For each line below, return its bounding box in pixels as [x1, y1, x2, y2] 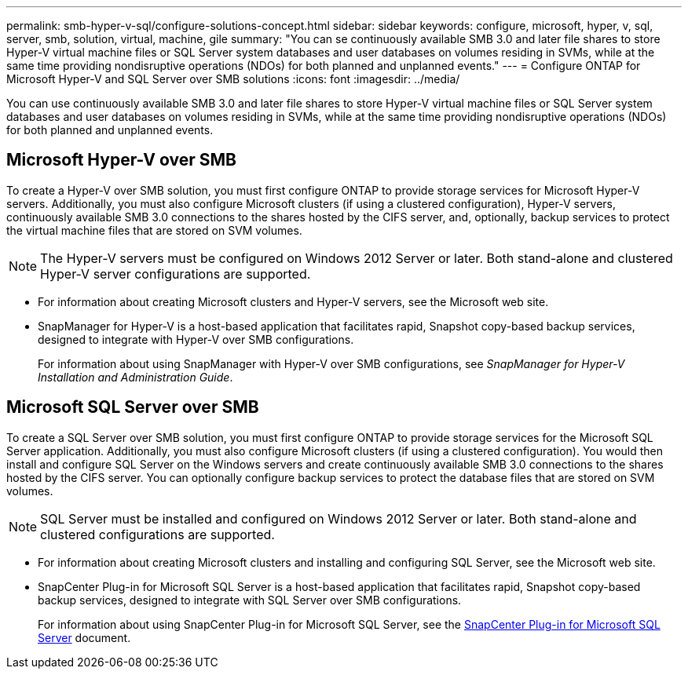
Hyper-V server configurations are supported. [40, 265, 311, 282]
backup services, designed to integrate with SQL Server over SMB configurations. [38, 593, 462, 607]
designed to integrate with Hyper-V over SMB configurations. [38, 332, 354, 346]
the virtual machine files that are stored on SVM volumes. [6, 223, 302, 237]
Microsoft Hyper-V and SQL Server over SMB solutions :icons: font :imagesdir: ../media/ [6, 72, 460, 86]
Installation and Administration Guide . [38, 370, 233, 384]
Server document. [38, 630, 131, 644]
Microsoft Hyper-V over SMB [6, 150, 236, 170]
